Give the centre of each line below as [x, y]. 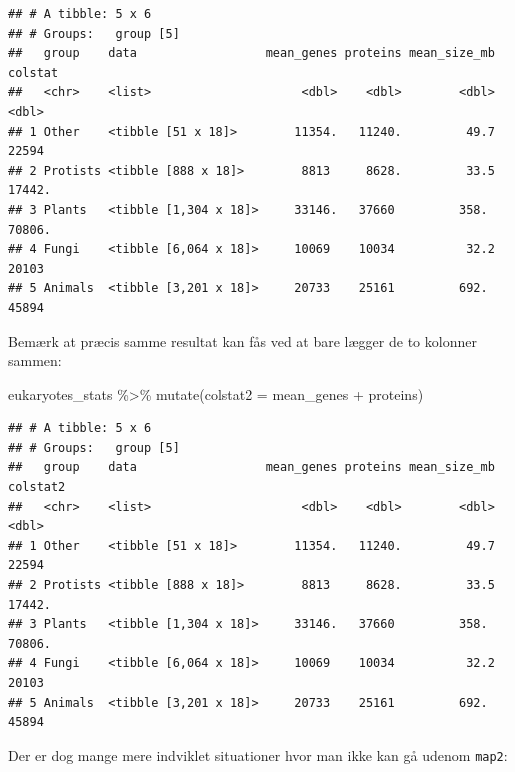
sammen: [35, 360]
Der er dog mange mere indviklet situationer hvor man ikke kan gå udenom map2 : [258, 754]
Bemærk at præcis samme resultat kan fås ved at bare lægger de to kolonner [242, 340]
